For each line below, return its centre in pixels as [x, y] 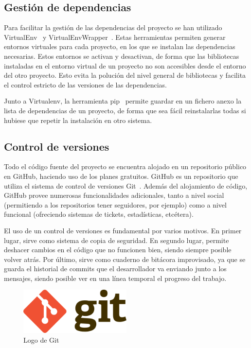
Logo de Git [41, 339]
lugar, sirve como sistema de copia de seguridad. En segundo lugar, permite [117, 240]
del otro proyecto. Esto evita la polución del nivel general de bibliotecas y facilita [125, 75]
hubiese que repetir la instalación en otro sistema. [78, 120]
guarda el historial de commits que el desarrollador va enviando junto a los [115, 269]
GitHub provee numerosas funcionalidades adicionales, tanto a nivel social [114, 195]
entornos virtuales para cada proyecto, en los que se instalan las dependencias [120, 46]
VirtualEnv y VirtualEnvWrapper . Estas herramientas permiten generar [115, 37]
